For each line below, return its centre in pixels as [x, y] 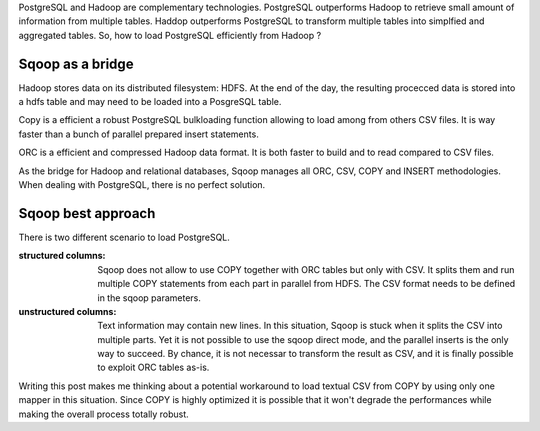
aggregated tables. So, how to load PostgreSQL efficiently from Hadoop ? [170, 35]
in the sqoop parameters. [149, 297]
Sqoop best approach [87, 213]
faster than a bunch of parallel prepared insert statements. [138, 134]
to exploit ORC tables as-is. [153, 367]
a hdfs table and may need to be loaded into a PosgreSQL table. [150, 102]
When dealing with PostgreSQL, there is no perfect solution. [142, 185]
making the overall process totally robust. [103, 414]
